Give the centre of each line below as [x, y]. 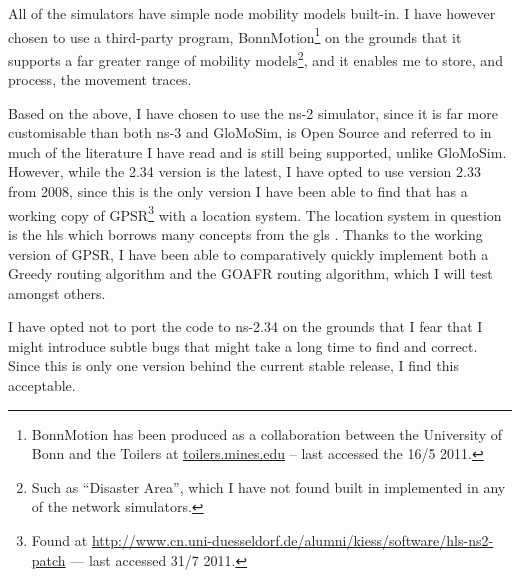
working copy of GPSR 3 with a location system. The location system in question [255, 213]
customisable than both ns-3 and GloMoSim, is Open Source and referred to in [250, 132]
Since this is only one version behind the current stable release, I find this [233, 365]
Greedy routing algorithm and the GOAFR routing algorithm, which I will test [250, 273]
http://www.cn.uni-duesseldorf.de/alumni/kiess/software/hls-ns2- [292, 540]
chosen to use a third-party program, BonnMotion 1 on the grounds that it [235, 35]
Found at [59, 540]
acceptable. [42, 385]
